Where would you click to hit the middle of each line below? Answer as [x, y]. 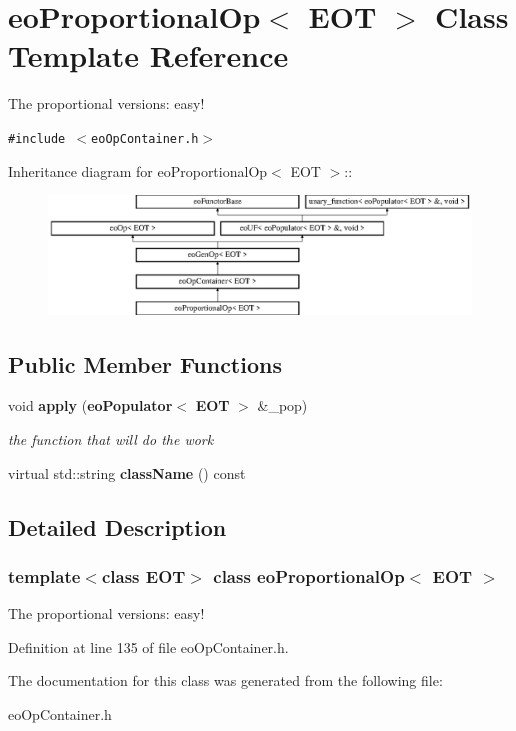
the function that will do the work [111, 438]
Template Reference [148, 55]
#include [37, 138]
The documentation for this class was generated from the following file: [225, 680]
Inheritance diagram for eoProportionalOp [138, 170]
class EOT [143, 575]
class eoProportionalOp [309, 575]
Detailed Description [117, 526]
